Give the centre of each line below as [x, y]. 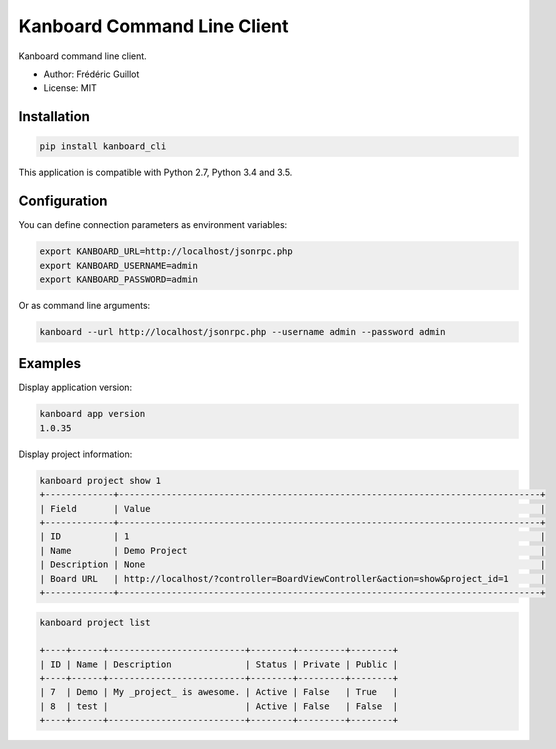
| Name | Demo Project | [292, 550]
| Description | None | [292, 564]
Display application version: [75, 387]
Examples [50, 363]
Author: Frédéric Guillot [91, 74]
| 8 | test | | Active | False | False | [219, 706]
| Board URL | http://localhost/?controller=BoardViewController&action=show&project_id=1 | [292, 578]
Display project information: [75, 454]
